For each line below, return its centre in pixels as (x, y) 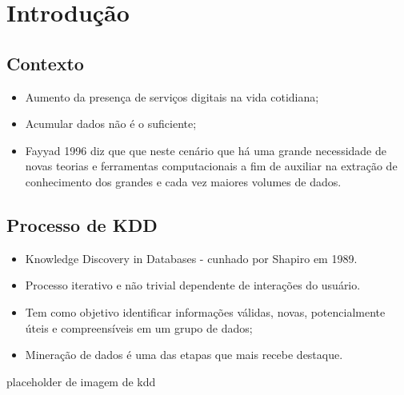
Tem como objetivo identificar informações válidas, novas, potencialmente (205, 311)
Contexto (45, 63)
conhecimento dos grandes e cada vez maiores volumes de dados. (183, 181)
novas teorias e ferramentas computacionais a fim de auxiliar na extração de (211, 166)
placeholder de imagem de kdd (81, 381)
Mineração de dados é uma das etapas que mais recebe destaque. (184, 355)
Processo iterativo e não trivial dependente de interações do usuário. (193, 285)
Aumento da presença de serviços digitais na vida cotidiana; (172, 96)
